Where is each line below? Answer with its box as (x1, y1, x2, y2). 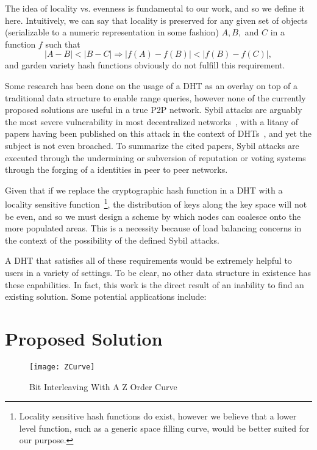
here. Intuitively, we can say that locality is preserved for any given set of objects (5, 13, 308, 26)
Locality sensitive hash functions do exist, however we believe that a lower (19, 410, 297, 423)
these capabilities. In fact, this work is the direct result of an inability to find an (5, 278, 304, 291)
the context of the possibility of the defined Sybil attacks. (5, 233, 219, 246)
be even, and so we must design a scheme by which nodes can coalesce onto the (5, 209, 301, 222)
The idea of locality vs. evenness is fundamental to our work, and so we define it (5, 2, 305, 14)
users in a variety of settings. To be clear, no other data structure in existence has (5, 266, 312, 278)
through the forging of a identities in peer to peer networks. (5, 163, 228, 176)
